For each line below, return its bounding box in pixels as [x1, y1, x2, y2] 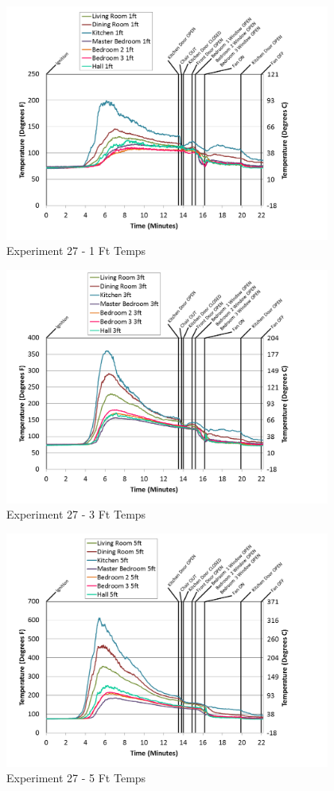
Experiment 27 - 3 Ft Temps [6, 506, 146, 523]
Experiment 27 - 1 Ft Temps [6, 242, 146, 259]
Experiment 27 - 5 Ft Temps [6, 769, 146, 786]
